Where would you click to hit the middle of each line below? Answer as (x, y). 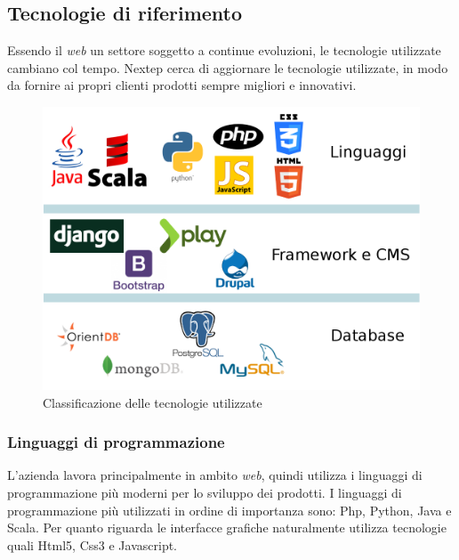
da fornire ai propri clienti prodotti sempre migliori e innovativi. (182, 85)
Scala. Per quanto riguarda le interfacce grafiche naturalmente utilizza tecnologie (227, 528)
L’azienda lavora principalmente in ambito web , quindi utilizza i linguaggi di (215, 475)
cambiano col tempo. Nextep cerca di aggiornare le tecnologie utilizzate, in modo (228, 67)
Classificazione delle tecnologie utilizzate (153, 402)
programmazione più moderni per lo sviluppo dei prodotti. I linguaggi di (205, 492)
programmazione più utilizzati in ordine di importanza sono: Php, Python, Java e (229, 510)
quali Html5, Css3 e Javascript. (93, 544)
